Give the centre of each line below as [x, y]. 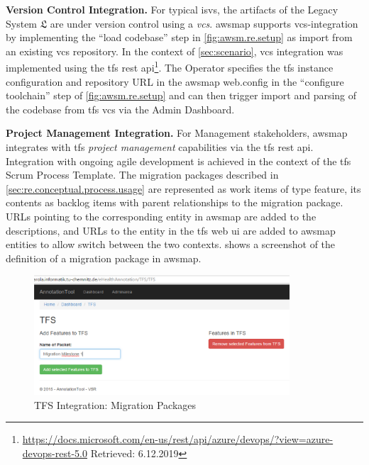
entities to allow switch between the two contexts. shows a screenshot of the [171, 244]
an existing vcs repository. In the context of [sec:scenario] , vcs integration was [175, 51]
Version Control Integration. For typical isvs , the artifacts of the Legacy [172, 9]
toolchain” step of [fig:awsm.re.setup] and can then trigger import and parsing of [181, 95]
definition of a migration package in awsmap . [104, 258]
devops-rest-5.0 [55, 453]
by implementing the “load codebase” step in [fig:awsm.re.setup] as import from [179, 37]
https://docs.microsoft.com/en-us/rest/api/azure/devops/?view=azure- [178, 439]
